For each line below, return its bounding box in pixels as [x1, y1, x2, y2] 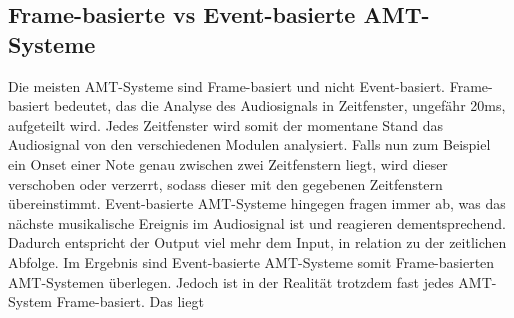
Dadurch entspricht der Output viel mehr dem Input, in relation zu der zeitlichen [8, 232, 507, 253]
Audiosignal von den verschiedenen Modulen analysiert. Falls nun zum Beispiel [8, 134, 491, 155]
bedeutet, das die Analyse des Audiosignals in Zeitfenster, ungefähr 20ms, [54, 95, 506, 116]
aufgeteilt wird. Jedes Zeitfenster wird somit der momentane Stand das [8, 114, 444, 135]
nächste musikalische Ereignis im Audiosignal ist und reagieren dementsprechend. [8, 212, 506, 233]
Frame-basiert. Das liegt [56, 291, 204, 312]
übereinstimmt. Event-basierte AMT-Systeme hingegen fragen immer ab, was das [8, 193, 506, 214]
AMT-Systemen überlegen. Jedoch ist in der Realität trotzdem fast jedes [8, 271, 454, 292]
